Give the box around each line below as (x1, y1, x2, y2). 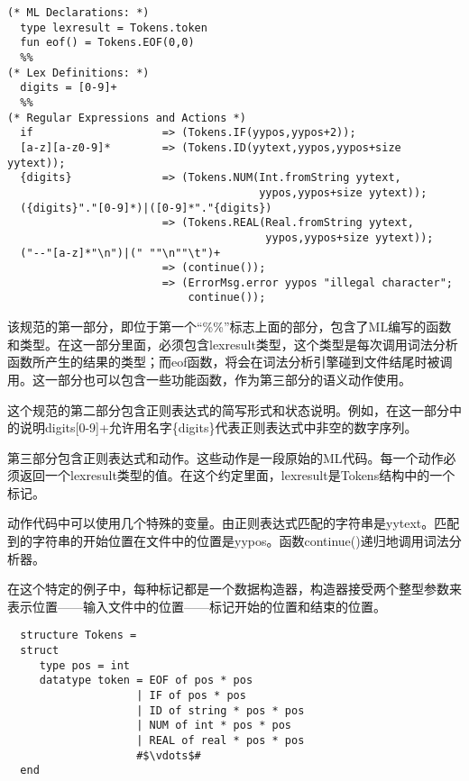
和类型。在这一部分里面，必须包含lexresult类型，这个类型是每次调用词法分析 (7, 334, 458, 353)
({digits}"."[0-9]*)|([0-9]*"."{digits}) (20, 201, 272, 214)
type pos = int (39, 658, 131, 672)
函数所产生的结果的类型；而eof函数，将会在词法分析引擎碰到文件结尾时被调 (7, 352, 453, 371)
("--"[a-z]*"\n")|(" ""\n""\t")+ (20, 246, 221, 259)
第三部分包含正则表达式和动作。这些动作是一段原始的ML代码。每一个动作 (7, 448, 444, 467)
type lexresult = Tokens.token (20, 21, 207, 34)
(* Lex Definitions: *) (7, 66, 150, 79)
